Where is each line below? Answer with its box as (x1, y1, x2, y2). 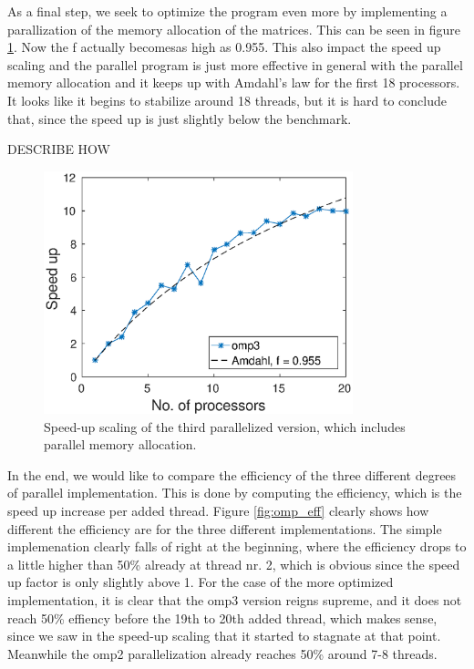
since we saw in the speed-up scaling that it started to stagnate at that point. (7, 626, 441, 645)
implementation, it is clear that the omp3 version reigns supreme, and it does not (7, 591, 462, 609)
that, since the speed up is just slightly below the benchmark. (7, 108, 352, 128)
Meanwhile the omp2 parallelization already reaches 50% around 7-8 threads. (7, 643, 438, 663)
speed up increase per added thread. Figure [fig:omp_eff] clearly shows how (7, 501, 429, 520)
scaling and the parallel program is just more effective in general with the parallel (7, 55, 463, 74)
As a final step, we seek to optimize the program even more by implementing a (7, 2, 448, 20)
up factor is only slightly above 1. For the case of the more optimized (7, 572, 394, 592)
